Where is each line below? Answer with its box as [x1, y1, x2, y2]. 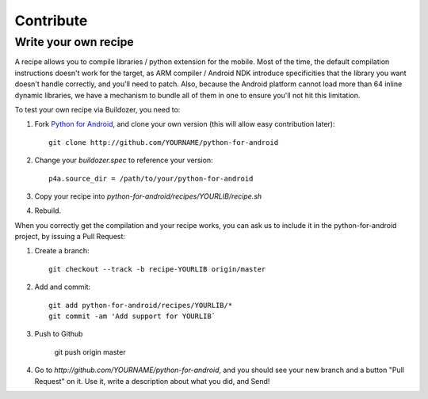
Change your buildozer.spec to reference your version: [34, 155, 213, 165]
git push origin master [54, 347, 126, 356]
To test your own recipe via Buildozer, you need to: [14, 104, 181, 114]
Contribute [14, 12, 88, 29]
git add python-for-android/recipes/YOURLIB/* [48, 301, 233, 310]
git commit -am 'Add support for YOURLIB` [48, 312, 216, 321]
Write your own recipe [14, 35, 134, 49]
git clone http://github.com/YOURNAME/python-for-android [48, 138, 279, 146]
